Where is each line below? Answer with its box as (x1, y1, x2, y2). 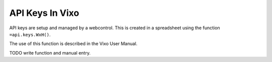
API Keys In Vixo (9, 7, 80, 18)
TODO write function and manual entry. (9, 50, 91, 56)
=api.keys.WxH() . (9, 31, 51, 37)
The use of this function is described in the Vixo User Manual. (9, 41, 138, 47)
